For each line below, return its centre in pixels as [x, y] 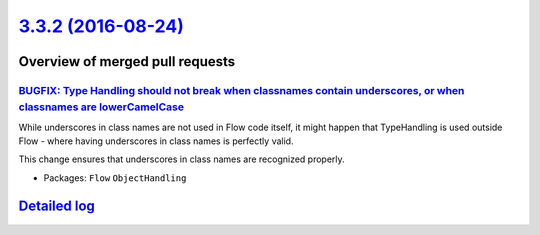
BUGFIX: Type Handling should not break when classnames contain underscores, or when [241, 90]
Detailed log [56, 206]
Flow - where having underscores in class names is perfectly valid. [156, 141]
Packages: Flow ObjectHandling [115, 177]
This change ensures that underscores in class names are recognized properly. [181, 159]
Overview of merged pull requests [127, 61]
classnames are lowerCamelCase [101, 107]
